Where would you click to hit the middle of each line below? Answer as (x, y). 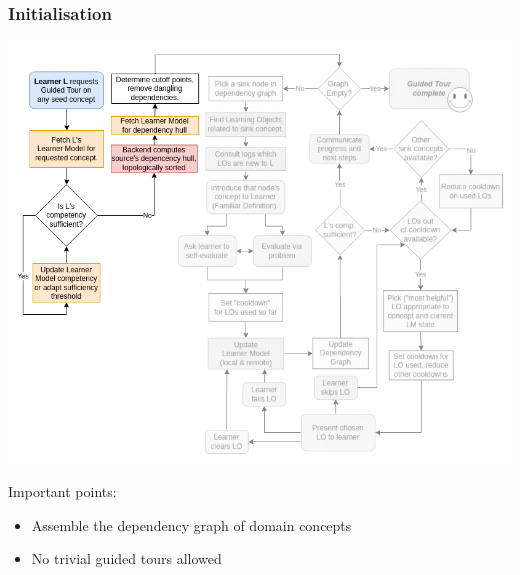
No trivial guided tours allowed (126, 558)
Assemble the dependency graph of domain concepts (191, 524)
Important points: (62, 490)
